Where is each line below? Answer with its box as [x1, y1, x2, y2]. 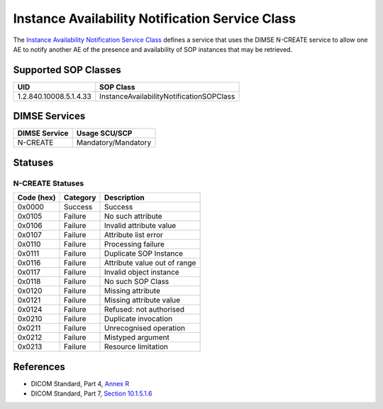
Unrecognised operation [104, 323, 186, 333]
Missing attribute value [104, 295, 181, 305]
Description [104, 192, 145, 202]
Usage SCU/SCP [76, 129, 133, 138]
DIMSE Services [13, 110, 86, 122]
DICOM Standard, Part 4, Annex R [30, 379, 130, 388]
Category [64, 192, 96, 202]
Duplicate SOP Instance [104, 249, 184, 258]
